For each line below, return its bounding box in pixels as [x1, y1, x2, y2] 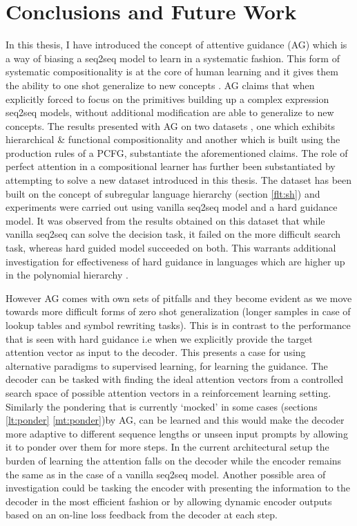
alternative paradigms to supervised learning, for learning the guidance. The [6, 358, 328, 373]
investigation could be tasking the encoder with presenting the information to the [6, 480, 350, 495]
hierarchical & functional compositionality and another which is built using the [6, 132, 340, 147]
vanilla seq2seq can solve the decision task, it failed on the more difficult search [6, 227, 341, 241]
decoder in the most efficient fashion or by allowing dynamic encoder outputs [6, 494, 332, 508]
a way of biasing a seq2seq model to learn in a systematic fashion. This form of [6, 50, 340, 65]
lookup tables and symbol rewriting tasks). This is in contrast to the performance [6, 318, 351, 332]
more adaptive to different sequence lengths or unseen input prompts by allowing [6, 426, 348, 440]
